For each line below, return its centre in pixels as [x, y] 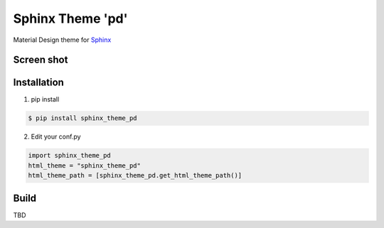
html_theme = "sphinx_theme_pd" [85, 165]
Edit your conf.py [56, 137]
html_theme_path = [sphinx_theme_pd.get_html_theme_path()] [135, 175]
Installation [38, 83]
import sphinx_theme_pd [70, 156]
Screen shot [41, 60]
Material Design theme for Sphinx [62, 40]
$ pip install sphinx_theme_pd [83, 118]
